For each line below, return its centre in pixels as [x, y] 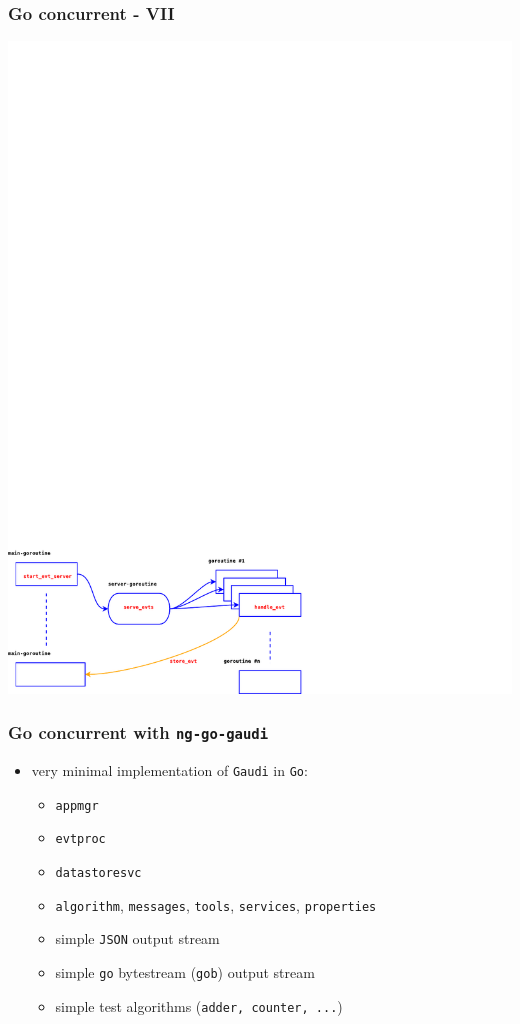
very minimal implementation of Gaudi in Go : [169, 770]
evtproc [80, 839]
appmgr [77, 805]
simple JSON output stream [137, 938]
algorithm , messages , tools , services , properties [216, 904]
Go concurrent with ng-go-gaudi [138, 732]
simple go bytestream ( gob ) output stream [185, 971]
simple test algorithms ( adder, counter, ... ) [199, 1005]
